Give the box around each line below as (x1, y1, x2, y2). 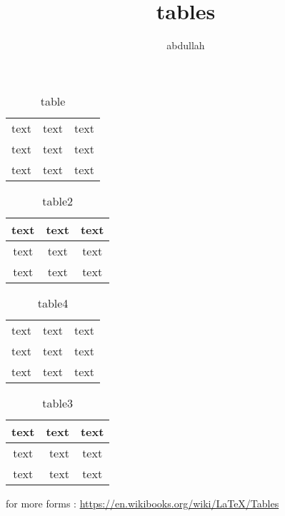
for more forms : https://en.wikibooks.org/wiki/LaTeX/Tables (6, 495, 279, 510)
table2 (42, 192, 74, 209)
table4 (37, 294, 69, 311)
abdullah (166, 38, 205, 53)
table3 (42, 394, 74, 411)
